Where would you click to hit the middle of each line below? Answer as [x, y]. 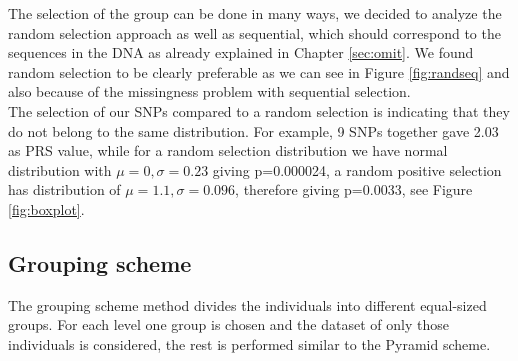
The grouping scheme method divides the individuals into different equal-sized [247, 304]
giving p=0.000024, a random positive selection [357, 169]
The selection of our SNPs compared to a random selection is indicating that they [259, 110]
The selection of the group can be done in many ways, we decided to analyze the [255, 13]
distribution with [60, 169]
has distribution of [64, 189]
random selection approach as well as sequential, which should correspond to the [254, 32]
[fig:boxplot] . [46, 208]
